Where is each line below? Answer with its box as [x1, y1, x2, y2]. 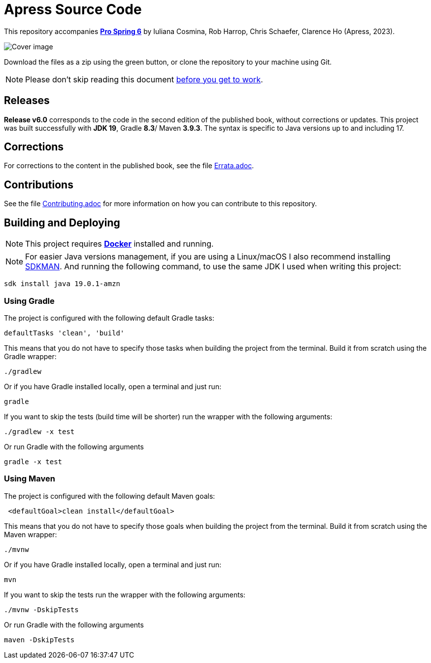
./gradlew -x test [4, 427, 75, 436]
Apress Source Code [4, 1, 142, 18]
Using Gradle [4, 295, 55, 306]
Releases [4, 94, 50, 107]
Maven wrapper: [4, 530, 57, 539]
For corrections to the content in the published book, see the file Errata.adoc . [4, 161, 254, 170]
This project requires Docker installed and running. [25, 239, 214, 249]
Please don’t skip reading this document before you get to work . [25, 74, 263, 84]
